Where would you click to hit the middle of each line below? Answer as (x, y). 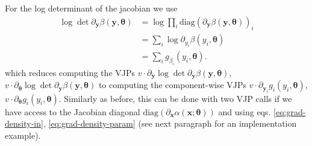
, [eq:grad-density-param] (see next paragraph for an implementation (170, 123)
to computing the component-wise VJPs (173, 85)
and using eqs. (245, 111)
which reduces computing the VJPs (70, 72)
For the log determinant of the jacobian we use (91, 8)
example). (23, 135)
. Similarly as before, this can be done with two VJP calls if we (175, 98)
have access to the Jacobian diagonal (73, 111)
